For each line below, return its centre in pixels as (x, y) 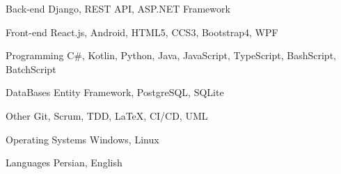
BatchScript (31, 69)
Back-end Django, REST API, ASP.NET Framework (118, 8)
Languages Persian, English (64, 163)
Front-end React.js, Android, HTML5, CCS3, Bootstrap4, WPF (142, 32)
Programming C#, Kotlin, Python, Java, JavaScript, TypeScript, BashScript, (171, 55)
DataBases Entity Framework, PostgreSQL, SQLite (115, 92)
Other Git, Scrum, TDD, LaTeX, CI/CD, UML (107, 115)
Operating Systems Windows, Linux (82, 139)
